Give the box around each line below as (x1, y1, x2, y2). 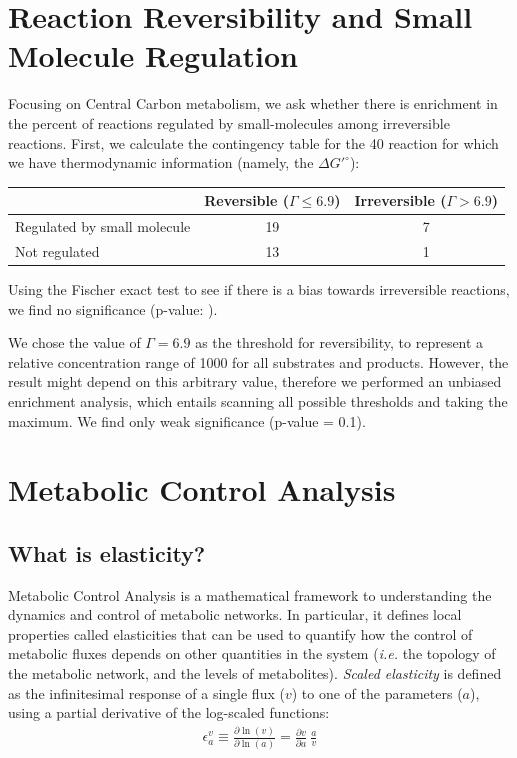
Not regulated (15, 240, 100, 261)
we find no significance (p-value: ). (8, 298, 218, 319)
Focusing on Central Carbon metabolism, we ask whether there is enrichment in (8, 93, 498, 114)
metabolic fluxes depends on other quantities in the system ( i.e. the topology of (8, 643, 496, 664)
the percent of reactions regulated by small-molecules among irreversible (8, 112, 450, 133)
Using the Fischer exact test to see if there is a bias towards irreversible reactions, (8, 278, 510, 299)
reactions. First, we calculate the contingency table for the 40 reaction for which (8, 132, 499, 153)
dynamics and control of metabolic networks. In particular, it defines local (8, 604, 462, 625)
